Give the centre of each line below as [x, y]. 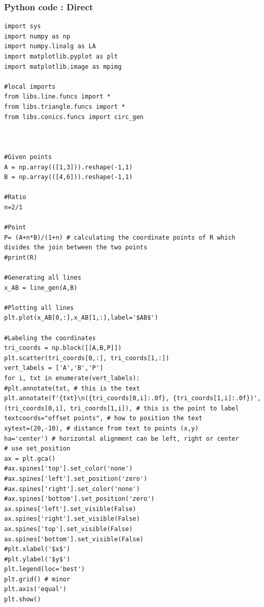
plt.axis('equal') [35, 589]
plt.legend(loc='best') [45, 569]
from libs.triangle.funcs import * [65, 106]
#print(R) [21, 257]
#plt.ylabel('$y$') [37, 559]
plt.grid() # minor [37, 579]
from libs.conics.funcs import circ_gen [74, 117]
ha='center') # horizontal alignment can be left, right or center [122, 438]
